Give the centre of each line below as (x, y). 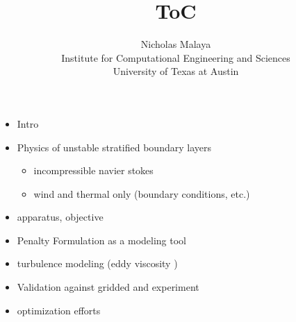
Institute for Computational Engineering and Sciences (176, 57)
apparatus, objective (60, 217)
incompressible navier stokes (93, 170)
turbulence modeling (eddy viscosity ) (97, 263)
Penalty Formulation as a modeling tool (101, 240)
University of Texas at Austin (176, 71)
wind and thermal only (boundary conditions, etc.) (142, 193)
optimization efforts (59, 310)
